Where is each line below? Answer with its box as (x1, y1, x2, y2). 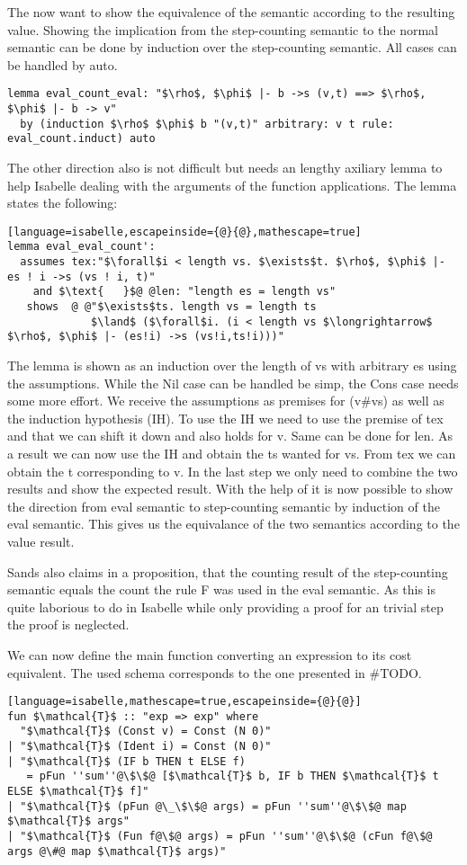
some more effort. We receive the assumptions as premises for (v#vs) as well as (7, 391, 445, 410)
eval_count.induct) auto (7, 132, 156, 146)
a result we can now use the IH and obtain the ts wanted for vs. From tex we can (7, 444, 456, 462)
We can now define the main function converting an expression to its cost (7, 645, 412, 664)
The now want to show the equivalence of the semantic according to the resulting (7, 3, 455, 21)
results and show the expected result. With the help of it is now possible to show (7, 479, 454, 498)
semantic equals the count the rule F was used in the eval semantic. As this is (7, 580, 436, 599)
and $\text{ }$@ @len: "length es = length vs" (32, 285, 337, 299)
